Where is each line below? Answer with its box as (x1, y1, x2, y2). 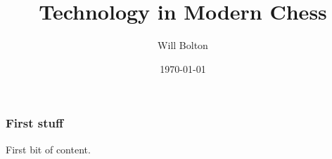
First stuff (6, 114, 63, 132)
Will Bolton (158, 38, 208, 53)
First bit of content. (6, 141, 91, 156)
